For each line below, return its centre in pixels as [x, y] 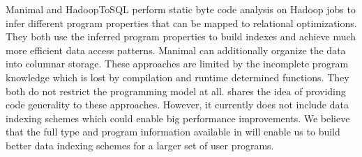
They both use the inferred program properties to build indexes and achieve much [181, 36]
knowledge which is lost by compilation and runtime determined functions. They [178, 77]
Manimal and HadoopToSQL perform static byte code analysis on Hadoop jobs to [181, 9]
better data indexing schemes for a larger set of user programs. [140, 145]
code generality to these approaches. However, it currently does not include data [177, 105]
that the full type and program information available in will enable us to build [173, 132]
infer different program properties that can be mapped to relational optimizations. [181, 23]
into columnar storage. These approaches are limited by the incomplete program [177, 64]
